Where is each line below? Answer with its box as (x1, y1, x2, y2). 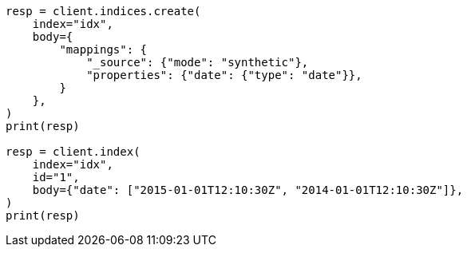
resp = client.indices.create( (6, 5, 201, 18)
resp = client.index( (6, 145, 140, 158)
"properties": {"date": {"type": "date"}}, (86, 69, 362, 81)
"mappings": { (59, 43, 148, 56)
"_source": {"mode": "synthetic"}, (86, 56, 309, 69)
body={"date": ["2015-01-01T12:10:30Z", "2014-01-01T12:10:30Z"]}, (32, 184, 464, 196)
